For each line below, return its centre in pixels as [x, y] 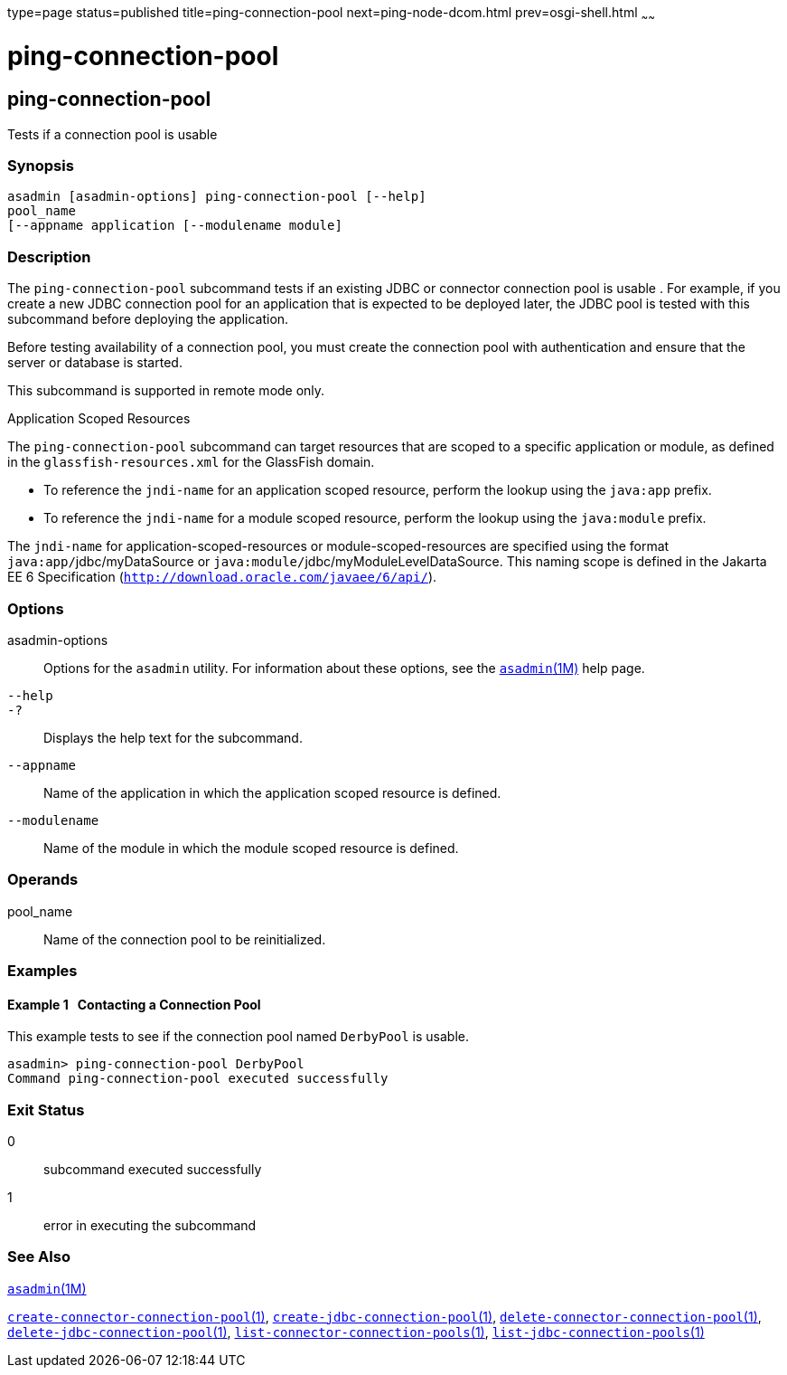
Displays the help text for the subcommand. [173, 737]
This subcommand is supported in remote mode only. [166, 391]
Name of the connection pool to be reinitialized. [185, 939]
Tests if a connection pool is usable [112, 134]
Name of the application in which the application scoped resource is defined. [272, 792]
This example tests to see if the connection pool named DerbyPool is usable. [239, 1037]
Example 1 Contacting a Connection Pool [134, 1004]
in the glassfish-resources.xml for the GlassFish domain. [191, 462]
